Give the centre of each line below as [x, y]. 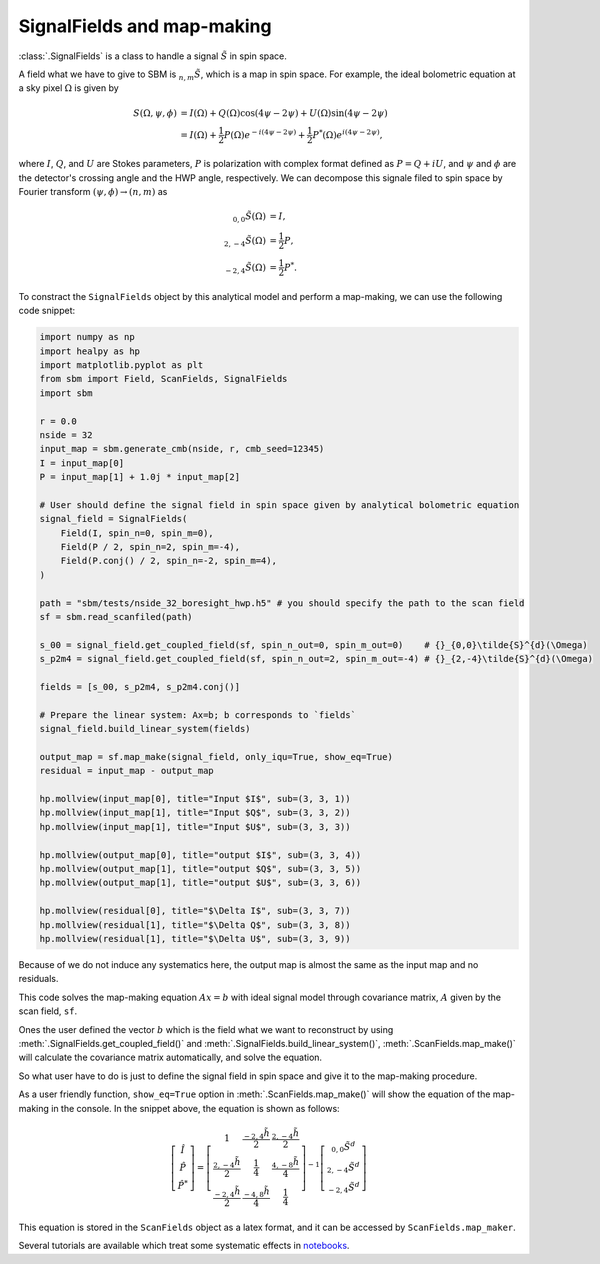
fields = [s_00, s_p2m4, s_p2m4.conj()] [139, 686]
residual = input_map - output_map [126, 771]
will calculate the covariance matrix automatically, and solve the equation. [170, 1057]
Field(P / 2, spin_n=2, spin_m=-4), [150, 547]
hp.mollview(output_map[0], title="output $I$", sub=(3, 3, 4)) [200, 854]
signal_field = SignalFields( [113, 519]
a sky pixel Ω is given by [68, 88]
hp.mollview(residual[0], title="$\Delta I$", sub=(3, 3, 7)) [195, 911]
